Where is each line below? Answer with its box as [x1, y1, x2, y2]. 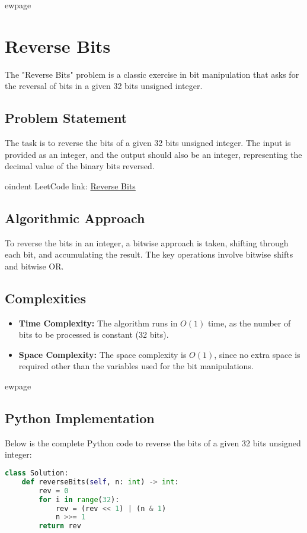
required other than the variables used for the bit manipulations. [18, 360, 254, 372]
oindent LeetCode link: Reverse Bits [5, 179, 136, 192]
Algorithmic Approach [5, 208, 145, 227]
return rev [39, 522, 81, 531]
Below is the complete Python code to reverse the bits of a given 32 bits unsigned [5, 436, 301, 449]
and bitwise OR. [5, 259, 64, 272]
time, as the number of [207, 316, 291, 329]
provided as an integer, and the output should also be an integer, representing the [5, 148, 302, 160]
